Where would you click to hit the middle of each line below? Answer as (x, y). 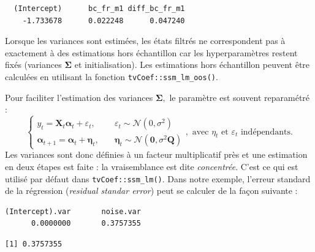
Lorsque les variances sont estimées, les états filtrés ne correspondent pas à (145, 41)
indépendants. (267, 132)
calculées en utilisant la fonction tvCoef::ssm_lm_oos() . (112, 76)
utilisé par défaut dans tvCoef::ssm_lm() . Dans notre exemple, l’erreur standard (158, 178)
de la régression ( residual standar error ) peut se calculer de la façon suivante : (151, 191)
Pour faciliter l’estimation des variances (79, 97)
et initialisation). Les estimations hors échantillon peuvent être (192, 65)
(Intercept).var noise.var (73, 211)
